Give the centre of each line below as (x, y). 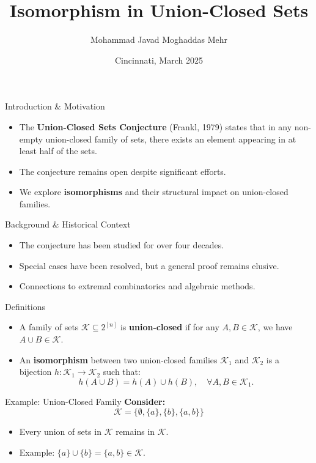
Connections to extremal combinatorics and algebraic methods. (137, 286)
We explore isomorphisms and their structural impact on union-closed (154, 192)
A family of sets (49, 327)
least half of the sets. (58, 151)
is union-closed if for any (170, 327)
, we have (275, 327)
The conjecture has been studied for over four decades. (122, 245)
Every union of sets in (60, 432)
